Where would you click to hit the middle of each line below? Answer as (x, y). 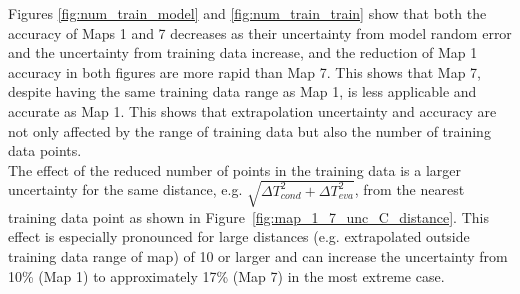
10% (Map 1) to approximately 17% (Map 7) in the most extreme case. (226, 275)
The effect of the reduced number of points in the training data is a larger (235, 169)
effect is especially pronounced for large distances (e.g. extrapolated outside (239, 236)
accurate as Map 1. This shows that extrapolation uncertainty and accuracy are (252, 110)
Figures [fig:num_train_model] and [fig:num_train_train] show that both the (247, 13)
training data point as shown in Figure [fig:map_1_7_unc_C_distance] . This (248, 216)
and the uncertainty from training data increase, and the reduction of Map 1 (243, 52)
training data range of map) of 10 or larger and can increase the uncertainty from (258, 256)
